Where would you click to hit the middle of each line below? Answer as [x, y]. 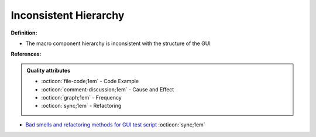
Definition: [24, 33]
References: [26, 54]
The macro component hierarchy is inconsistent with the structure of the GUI [118, 43]
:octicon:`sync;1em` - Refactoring [81, 106]
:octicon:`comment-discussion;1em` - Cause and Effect [108, 89]
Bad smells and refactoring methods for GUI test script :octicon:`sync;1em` [115, 124]
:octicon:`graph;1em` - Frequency [82, 97]
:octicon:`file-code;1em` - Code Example [90, 81]
